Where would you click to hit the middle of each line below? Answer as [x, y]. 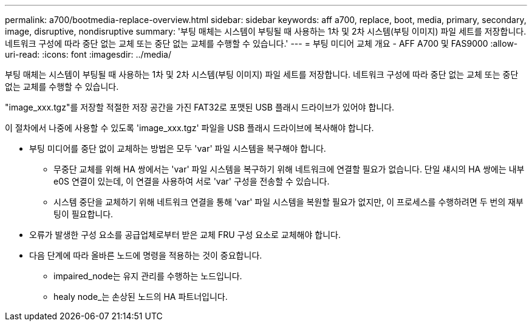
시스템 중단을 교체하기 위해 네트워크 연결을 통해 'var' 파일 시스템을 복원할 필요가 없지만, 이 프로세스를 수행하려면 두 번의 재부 [288, 202]
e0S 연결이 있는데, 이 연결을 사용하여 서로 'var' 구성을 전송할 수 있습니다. [192, 181]
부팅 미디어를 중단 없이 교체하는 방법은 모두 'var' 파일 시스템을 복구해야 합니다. [178, 148]
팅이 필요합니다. [84, 214]
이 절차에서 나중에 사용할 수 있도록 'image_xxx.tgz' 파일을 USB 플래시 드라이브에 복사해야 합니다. [189, 128]
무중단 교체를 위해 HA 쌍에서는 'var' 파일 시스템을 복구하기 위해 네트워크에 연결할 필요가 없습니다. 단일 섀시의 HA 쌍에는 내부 [289, 169]
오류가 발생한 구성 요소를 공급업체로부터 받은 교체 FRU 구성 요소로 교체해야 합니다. [185, 235]
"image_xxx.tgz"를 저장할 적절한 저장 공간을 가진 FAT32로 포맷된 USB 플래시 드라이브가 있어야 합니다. [200, 107]
